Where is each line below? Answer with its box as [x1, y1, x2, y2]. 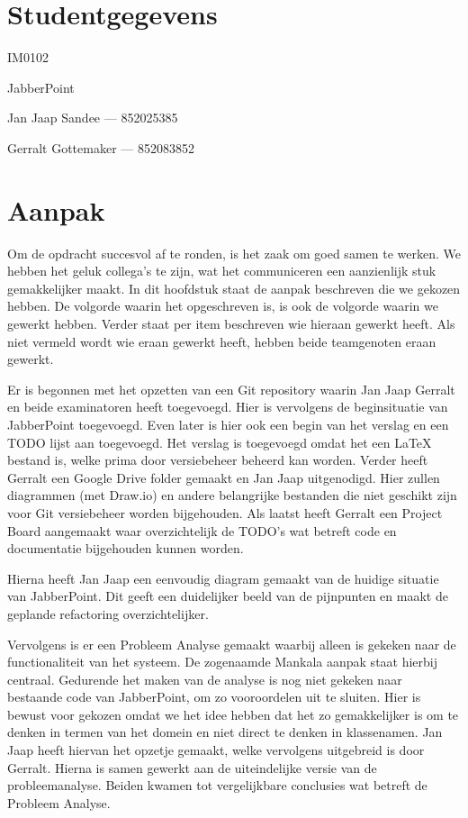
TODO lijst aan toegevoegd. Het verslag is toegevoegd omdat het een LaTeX [7, 432, 432, 451]
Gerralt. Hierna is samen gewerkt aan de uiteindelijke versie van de [7, 758, 377, 777]
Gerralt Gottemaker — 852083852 [7, 138, 194, 157]
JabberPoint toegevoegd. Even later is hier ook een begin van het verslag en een [7, 414, 449, 433]
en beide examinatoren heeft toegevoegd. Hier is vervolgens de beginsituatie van [7, 397, 448, 416]
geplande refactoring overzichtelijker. [7, 604, 209, 623]
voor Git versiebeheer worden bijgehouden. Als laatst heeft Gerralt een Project [7, 503, 443, 522]
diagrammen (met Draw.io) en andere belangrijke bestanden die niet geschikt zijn [7, 486, 457, 504]
